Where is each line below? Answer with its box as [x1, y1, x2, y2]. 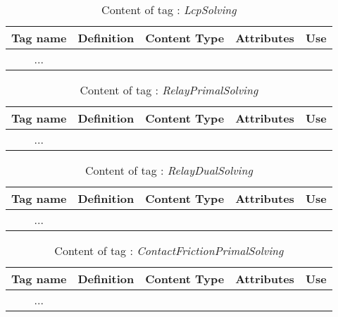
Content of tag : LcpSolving [101, 1, 237, 18]
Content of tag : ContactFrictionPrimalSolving [54, 242, 284, 259]
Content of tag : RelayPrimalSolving [80, 82, 258, 98]
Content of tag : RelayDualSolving [84, 162, 253, 178]
